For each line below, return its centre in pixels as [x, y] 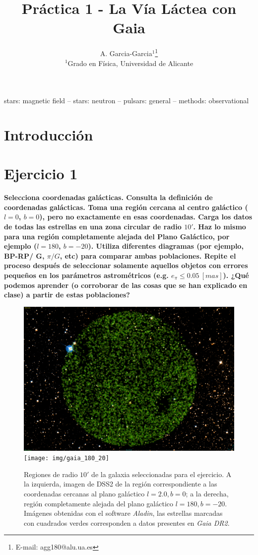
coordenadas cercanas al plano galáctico [84, 494]
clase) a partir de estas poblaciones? [67, 295]
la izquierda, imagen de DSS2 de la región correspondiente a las [121, 484]
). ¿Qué [236, 275]
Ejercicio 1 [41, 173]
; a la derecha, [207, 494]
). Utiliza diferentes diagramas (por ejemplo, [166, 246]
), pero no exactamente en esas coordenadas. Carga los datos [146, 217]
